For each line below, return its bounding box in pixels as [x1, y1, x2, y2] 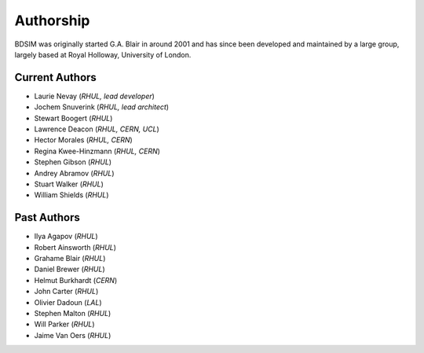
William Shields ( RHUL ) [34, 190, 109, 200]
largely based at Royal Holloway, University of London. [14, 50, 192, 59]
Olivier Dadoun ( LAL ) [34, 297, 102, 307]
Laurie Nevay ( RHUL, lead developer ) [34, 91, 155, 101]
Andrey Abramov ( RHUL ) [34, 168, 115, 178]
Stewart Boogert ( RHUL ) [34, 113, 113, 123]
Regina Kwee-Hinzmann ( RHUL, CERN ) [34, 146, 161, 156]
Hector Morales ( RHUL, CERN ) [34, 135, 133, 145]
